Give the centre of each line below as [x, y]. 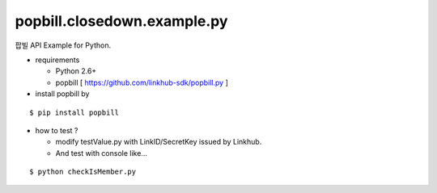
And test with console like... [101, 153]
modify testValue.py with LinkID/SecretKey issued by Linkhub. [159, 142]
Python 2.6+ [76, 71]
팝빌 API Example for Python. [63, 45]
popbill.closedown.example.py [121, 21]
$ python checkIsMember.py [83, 172]
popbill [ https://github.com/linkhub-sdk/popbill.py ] [142, 82]
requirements [57, 60]
